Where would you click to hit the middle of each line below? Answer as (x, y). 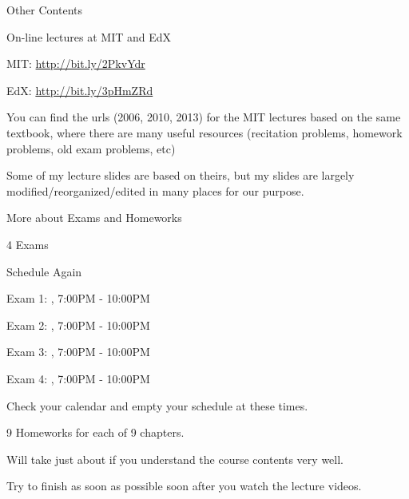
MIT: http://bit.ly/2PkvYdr (76, 63)
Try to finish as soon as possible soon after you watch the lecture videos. (184, 486)
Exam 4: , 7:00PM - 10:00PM (78, 378)
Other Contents (45, 10)
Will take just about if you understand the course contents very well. (175, 459)
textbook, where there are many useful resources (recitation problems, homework (204, 132)
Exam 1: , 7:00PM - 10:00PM (78, 298)
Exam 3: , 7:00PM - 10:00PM (78, 352)
